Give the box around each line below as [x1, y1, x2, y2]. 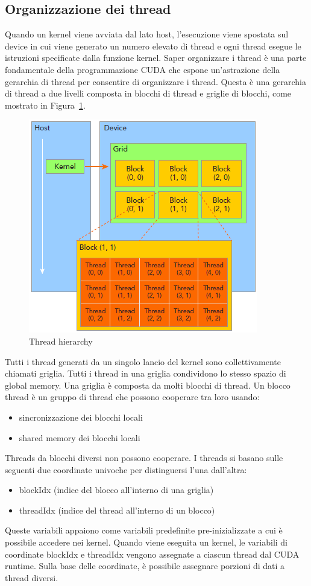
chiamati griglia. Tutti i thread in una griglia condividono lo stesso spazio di [5, 367, 286, 380]
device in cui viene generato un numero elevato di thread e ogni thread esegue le [5, 39, 301, 52]
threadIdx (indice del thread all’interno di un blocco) [19, 503, 215, 516]
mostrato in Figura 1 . [5, 98, 86, 111]
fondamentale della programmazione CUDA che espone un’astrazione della [5, 63, 280, 75]
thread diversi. [5, 571, 58, 584]
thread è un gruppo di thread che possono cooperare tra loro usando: [5, 390, 260, 403]
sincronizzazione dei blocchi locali [19, 410, 143, 423]
